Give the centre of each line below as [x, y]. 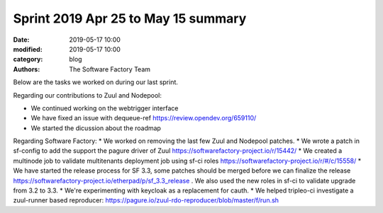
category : [28, 59]
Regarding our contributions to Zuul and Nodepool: [88, 95]
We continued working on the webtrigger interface [105, 108]
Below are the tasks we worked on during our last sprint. [96, 82]
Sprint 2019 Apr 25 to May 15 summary [130, 18]
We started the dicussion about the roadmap [96, 128]
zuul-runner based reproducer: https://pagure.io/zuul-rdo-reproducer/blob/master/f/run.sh [146, 200]
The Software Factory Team [110, 69]
